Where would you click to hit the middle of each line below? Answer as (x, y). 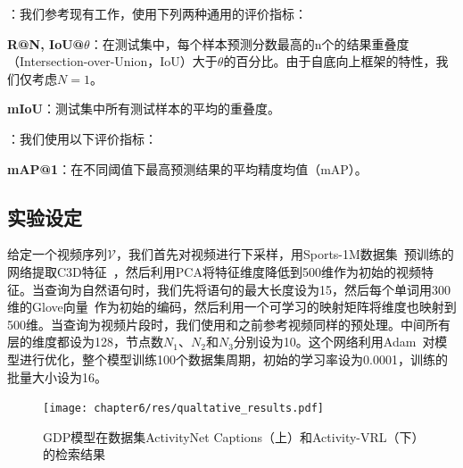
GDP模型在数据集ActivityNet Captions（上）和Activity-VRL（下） (231, 436)
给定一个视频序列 (57, 254)
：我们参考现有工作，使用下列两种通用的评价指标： (157, 13)
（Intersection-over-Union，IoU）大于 (112, 61)
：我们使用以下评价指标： (82, 138)
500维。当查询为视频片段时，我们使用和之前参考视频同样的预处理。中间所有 (229, 324)
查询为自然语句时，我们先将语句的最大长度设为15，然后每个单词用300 (247, 289)
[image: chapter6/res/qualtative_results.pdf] (183, 409)
